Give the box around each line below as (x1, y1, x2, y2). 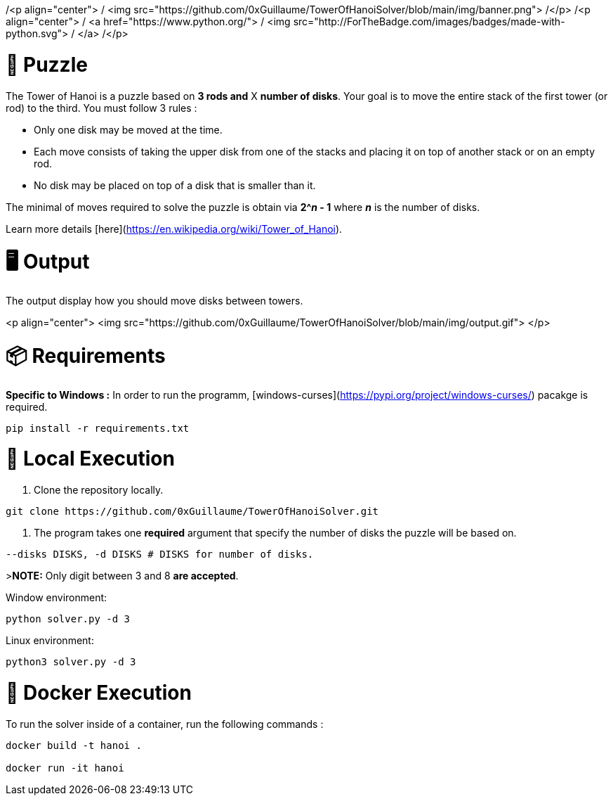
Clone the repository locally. (34, 484, 164, 496)
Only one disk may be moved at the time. (34, 123, 223, 136)
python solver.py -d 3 (6, 613, 131, 624)
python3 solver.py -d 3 (6, 656, 136, 667)
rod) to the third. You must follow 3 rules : (6, 101, 197, 114)
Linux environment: (6, 634, 94, 646)
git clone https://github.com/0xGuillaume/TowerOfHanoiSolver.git (6, 506, 379, 517)
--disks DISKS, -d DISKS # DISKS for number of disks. (6, 549, 314, 560)
